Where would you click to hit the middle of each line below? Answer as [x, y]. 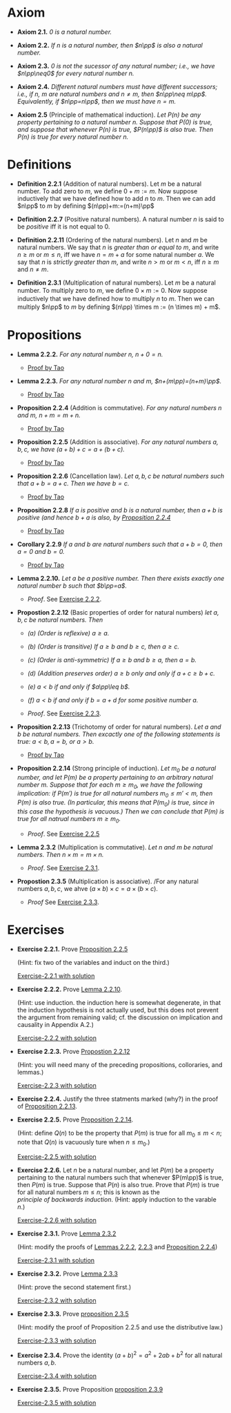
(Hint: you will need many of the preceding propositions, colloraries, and [120, 1064]
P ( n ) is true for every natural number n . [73, 137]
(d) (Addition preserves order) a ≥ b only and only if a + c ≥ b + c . [121, 673]
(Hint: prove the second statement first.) [74, 1287]
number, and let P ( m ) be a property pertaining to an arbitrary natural [115, 777]
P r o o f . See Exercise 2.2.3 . [64, 713]
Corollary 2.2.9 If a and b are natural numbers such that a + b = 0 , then [120, 544]
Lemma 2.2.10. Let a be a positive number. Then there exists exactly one [121, 578]
